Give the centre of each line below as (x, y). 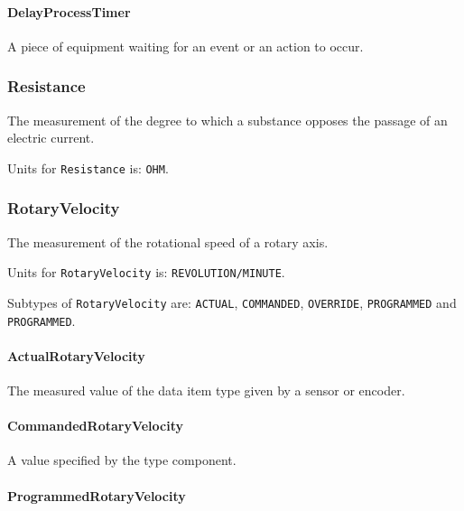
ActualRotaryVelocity (76, 355)
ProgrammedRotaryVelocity (97, 495)
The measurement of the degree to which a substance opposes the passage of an (227, 120)
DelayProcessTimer (69, 11)
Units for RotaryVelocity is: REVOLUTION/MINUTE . (146, 272)
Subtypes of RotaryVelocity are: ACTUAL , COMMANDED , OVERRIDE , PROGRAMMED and (232, 302)
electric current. (51, 138)
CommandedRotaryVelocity (95, 426)
